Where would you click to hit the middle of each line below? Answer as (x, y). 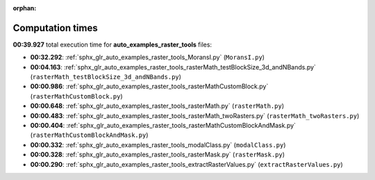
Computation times (55, 28)
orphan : (25, 8)
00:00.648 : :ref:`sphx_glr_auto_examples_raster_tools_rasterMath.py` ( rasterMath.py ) (157, 106)
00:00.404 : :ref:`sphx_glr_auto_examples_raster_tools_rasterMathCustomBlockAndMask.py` (163, 126)
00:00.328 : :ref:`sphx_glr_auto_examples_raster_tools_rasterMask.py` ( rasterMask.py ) (157, 155)
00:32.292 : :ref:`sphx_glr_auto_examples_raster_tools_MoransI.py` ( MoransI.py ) (148, 57)
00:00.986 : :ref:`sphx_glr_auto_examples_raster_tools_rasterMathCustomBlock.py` (149, 86)
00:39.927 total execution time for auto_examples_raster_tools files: (112, 44)
